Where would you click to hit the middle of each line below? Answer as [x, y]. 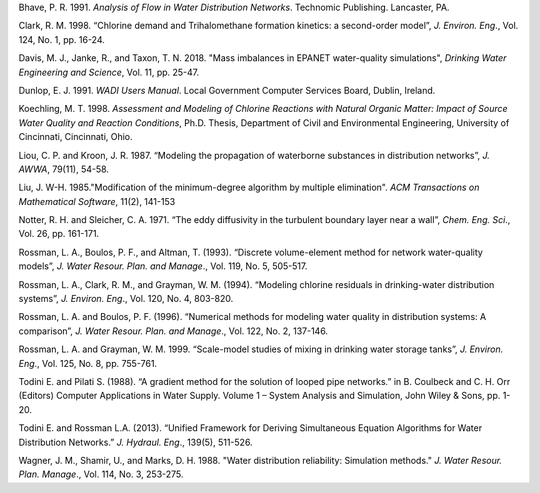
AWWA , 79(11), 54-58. [64, 169]
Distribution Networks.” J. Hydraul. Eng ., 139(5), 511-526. [136, 442]
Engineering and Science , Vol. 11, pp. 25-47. [109, 72]
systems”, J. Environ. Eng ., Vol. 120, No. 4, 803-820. [126, 299]
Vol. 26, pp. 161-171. [59, 234]
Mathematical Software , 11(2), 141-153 [97, 201]
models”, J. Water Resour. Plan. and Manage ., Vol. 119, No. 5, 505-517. [163, 266]
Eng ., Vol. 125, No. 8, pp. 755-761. [88, 363]
